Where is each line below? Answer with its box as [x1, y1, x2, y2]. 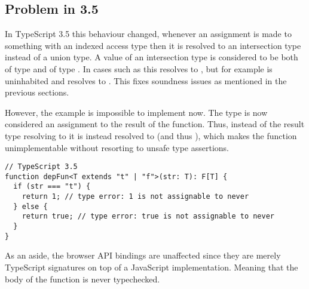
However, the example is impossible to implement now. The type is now [5, 106, 268, 118]
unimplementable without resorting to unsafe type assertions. [5, 141, 230, 153]
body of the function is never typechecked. [5, 272, 160, 285]
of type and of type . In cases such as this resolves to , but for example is [5, 62, 273, 75]
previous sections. [5, 86, 69, 99]
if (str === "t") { [13, 182, 91, 191]
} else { [13, 202, 48, 211]
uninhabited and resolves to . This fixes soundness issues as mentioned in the [5, 74, 287, 87]
